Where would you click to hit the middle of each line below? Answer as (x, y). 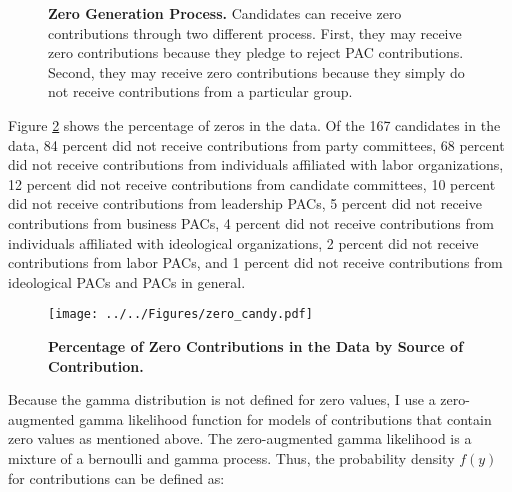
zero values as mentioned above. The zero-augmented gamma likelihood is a (240, 438)
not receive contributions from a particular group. (200, 91)
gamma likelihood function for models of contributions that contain (285, 418)
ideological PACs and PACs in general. (127, 281)
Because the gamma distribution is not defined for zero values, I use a (222, 399)
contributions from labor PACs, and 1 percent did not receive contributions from (255, 262)
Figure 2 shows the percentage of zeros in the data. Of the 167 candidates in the (254, 124)
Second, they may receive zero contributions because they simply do (256, 71)
